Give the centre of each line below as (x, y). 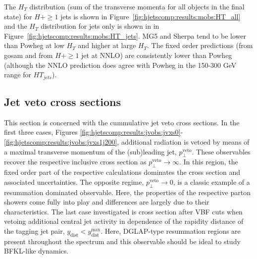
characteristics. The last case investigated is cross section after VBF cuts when (123, 211)
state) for (18, 16)
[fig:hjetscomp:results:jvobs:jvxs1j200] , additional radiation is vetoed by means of (127, 142)
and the (16, 26)
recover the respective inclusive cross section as (75, 162)
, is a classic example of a (211, 181)
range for (18, 75)
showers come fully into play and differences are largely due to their (107, 202)
